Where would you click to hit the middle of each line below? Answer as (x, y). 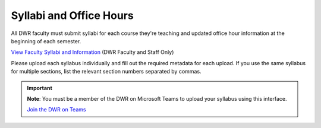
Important (40, 88)
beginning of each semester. (46, 41)
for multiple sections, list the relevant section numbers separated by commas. (106, 72)
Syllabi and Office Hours (72, 15)
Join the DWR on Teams (56, 110)
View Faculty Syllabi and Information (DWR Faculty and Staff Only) (92, 52)
